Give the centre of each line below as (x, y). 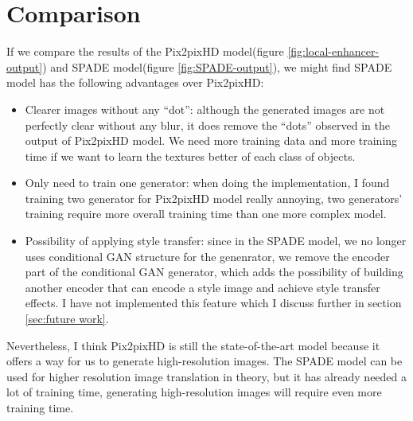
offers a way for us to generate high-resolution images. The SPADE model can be (205, 361)
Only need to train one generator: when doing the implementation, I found (207, 183)
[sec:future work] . (67, 319)
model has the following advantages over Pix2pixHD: (135, 82)
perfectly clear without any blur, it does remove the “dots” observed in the (207, 125)
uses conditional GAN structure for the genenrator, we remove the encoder (207, 256)
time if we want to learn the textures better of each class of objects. (190, 156)
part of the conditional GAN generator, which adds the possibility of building (214, 272)
